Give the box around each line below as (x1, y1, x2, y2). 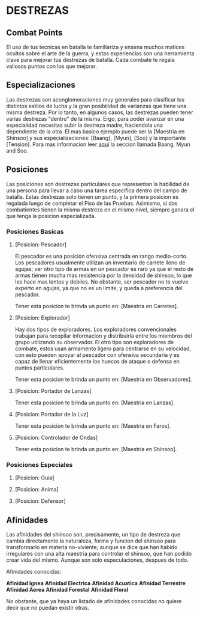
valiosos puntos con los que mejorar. (6, 62, 97, 70)
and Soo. (6, 147, 29, 154)
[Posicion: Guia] (14, 474, 55, 481)
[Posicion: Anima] (14, 486, 59, 493)
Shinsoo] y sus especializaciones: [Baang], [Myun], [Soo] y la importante (6, 134, 186, 141)
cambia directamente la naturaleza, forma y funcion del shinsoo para (6, 537, 176, 544)
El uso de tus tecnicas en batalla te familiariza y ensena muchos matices (6, 43, 185, 50)
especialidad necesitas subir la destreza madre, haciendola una (6, 121, 163, 129)
